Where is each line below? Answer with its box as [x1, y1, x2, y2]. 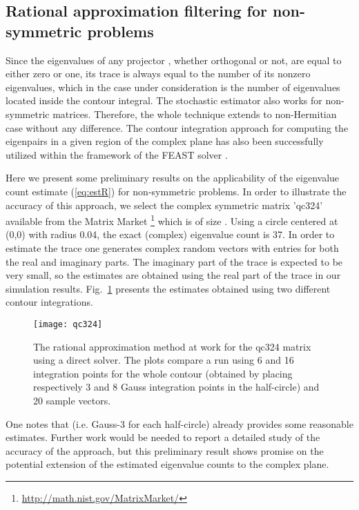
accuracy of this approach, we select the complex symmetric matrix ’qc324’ [6, 197, 323, 212]
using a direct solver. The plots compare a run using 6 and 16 [33, 353, 294, 367]
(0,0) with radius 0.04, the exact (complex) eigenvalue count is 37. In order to [6, 227, 335, 242]
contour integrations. [6, 295, 93, 309]
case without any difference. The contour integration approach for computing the [6, 120, 349, 135]
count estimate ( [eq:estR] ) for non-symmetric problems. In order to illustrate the [6, 184, 347, 198]
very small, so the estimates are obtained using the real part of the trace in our [6, 268, 341, 282]
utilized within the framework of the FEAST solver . [6, 147, 228, 161]
